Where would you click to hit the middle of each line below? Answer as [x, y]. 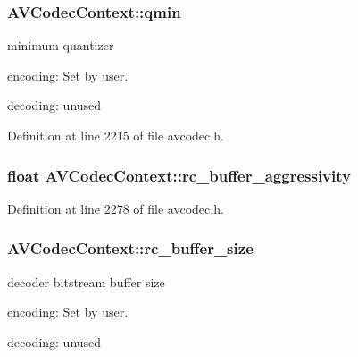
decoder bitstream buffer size [86, 281]
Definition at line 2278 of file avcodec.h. [116, 208]
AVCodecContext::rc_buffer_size [130, 248]
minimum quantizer [61, 45]
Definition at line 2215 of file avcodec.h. [116, 135]
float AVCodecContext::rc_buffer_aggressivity [179, 175]
